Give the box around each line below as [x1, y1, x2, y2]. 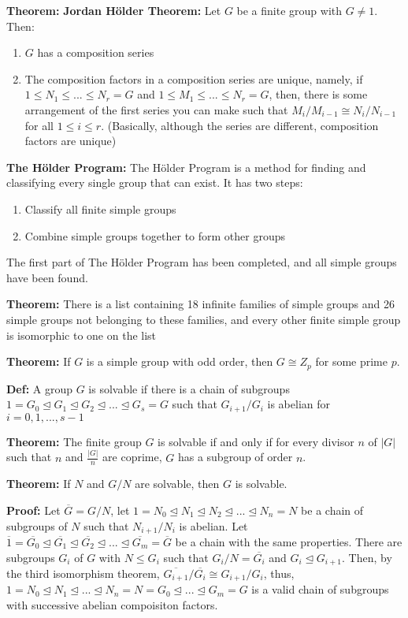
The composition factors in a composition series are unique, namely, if [24, 70, 363, 87]
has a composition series [37, 44, 154, 61]
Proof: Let [6, 501, 61, 518]
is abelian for [267, 396, 330, 412]
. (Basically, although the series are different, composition [101, 117, 379, 133]
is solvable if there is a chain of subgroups [88, 380, 290, 396]
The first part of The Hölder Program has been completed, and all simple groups [6, 254, 397, 270]
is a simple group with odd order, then [86, 353, 273, 370]
